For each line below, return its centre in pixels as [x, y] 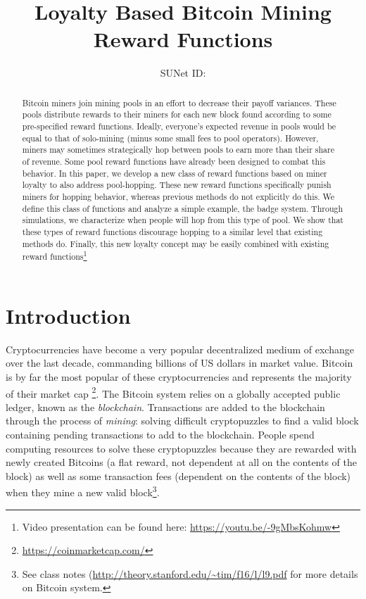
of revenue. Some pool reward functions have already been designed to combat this [174, 161]
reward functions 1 [55, 256]
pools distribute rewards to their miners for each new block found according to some [177, 114]
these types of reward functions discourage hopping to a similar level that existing [172, 231]
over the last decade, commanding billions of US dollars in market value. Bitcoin [179, 363]
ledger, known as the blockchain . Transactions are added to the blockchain [165, 406]
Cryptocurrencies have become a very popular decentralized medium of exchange [180, 349]
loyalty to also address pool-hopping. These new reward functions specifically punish [177, 185]
